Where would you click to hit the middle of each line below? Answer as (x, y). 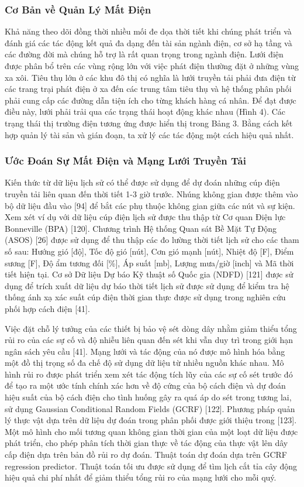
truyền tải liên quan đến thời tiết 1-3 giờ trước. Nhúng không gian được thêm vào (151, 193)
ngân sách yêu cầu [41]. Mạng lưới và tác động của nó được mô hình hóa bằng (145, 351)
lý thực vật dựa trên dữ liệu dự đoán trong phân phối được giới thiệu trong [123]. (151, 420)
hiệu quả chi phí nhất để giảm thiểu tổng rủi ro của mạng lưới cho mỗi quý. (141, 477)
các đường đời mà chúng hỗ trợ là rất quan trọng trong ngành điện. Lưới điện (144, 54)
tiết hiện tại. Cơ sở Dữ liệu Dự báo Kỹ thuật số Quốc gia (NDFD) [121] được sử (149, 274)
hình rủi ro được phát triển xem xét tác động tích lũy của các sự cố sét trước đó (149, 374)
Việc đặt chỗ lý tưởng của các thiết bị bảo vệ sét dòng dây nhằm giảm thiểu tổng (151, 328)
